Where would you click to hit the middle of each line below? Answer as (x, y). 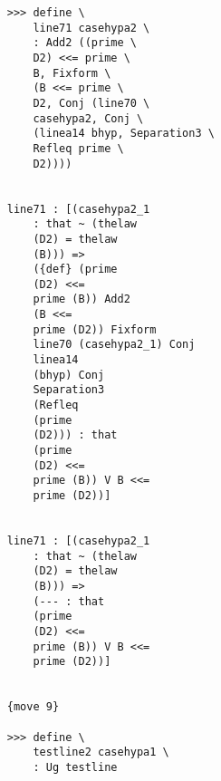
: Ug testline (75, 767)
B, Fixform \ (72, 73)
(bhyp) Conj (69, 375)
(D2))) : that (75, 435)
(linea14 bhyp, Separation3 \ (124, 134)
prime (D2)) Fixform (95, 329)
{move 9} (33, 707)
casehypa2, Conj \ (88, 118)
